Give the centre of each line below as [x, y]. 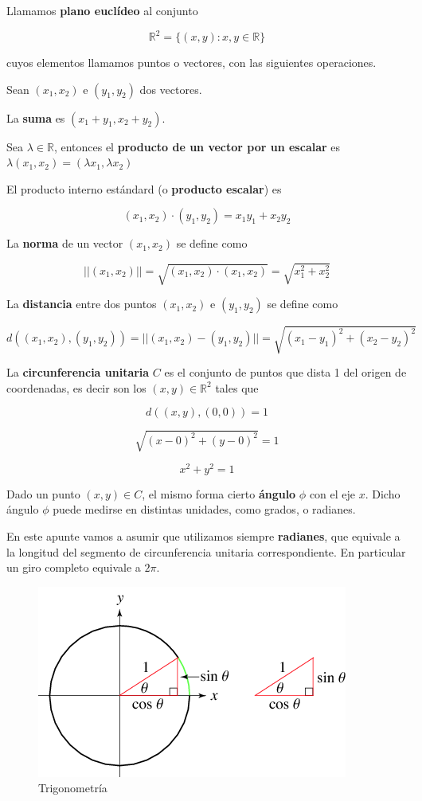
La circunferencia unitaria [78, 371]
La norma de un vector [65, 243]
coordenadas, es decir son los [76, 387]
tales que [237, 387]
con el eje [332, 493]
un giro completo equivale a [74, 567]
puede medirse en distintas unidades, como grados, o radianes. [204, 509]
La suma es [36, 117]
